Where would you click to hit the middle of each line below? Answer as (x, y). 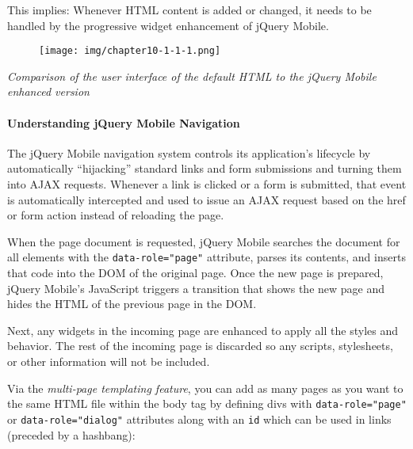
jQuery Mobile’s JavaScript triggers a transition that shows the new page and (196, 288)
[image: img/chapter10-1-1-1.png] (130, 51)
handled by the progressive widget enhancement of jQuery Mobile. (168, 25)
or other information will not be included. (109, 361)
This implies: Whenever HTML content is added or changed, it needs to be (189, 10)
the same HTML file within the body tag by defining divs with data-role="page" (207, 403)
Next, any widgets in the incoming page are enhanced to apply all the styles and (203, 330)
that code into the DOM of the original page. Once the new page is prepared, (195, 273)
